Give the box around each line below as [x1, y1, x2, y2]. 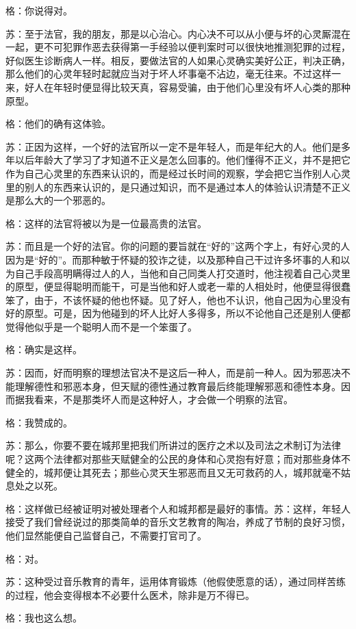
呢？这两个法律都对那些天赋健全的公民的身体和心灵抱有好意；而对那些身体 [5, 452, 341, 466]
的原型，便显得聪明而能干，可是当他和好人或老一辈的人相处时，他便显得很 [5, 279, 341, 294]
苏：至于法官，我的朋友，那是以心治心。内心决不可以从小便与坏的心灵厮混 [5, 26, 341, 40]
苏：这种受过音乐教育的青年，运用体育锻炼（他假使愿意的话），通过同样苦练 [5, 574, 346, 589]
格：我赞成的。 [5, 415, 73, 429]
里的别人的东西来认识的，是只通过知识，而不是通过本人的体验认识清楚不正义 [5, 179, 351, 194]
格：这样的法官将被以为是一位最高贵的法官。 [5, 216, 207, 230]
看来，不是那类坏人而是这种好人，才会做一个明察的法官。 [34, 392, 293, 407]
